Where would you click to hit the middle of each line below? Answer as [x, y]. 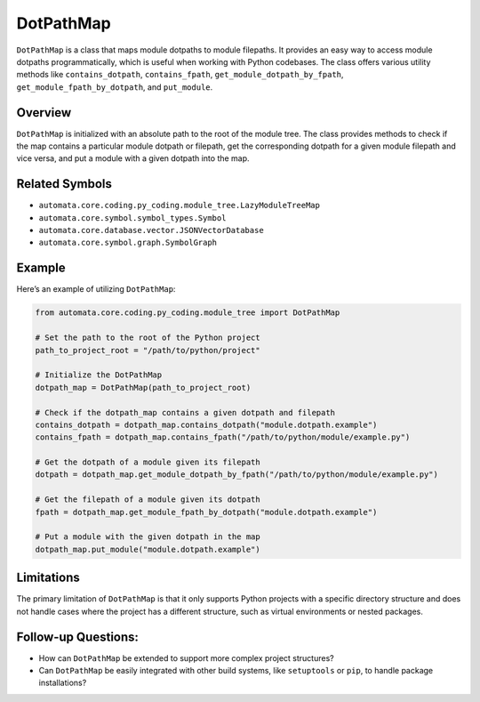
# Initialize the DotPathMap [99, 375]
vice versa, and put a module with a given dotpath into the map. [133, 158]
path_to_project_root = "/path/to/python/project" [148, 350]
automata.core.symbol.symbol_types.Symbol [132, 218]
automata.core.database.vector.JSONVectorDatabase [151, 230]
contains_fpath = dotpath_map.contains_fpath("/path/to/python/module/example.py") [223, 437]
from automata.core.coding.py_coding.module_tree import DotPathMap [188, 313]
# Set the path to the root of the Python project [148, 338]
